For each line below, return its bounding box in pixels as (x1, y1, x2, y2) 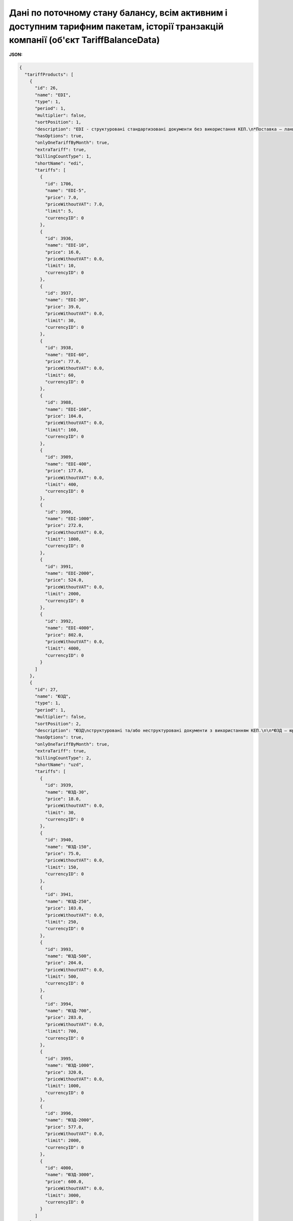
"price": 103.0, (44, 905, 84, 911)
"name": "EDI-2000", (44, 570, 95, 576)
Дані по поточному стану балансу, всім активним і (9, 7, 228, 18)
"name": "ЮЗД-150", (44, 844, 92, 849)
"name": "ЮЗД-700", (44, 1008, 92, 1013)
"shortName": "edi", (35, 160, 84, 166)
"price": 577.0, (44, 1124, 84, 1130)
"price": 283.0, (44, 1015, 84, 1020)
